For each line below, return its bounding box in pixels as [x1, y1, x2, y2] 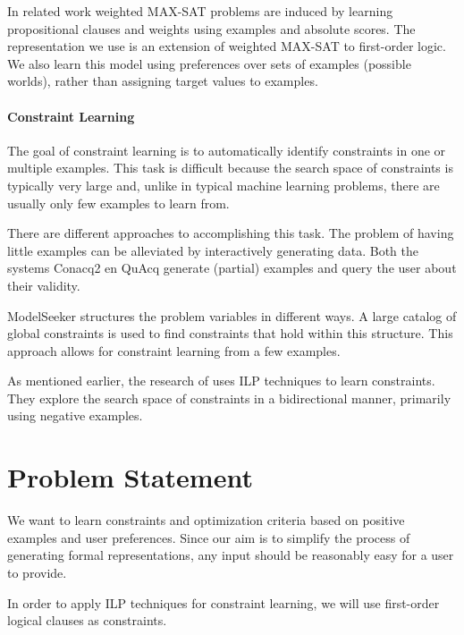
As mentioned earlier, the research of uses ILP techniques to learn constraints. [7, 371, 435, 390]
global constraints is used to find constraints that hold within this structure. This [7, 324, 453, 343]
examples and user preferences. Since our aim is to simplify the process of [7, 528, 410, 546]
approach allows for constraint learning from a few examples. [7, 341, 341, 360]
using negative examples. [7, 406, 143, 425]
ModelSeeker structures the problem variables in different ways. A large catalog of [7, 306, 457, 325]
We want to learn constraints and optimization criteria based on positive [7, 511, 405, 529]
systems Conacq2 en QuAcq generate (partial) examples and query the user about [7, 258, 457, 277]
